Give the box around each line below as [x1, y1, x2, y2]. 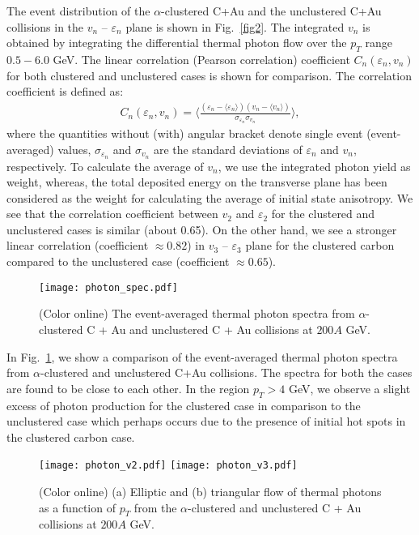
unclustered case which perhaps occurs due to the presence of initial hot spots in [6, 413, 406, 430]
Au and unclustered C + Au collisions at [111, 320, 313, 337]
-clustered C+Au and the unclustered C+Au [161, 2, 382, 19]
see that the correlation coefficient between [6, 205, 218, 222]
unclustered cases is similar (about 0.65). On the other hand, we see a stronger [6, 220, 397, 238]
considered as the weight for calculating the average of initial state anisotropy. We [6, 189, 413, 206]
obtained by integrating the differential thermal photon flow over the [6, 34, 347, 51]
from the [133, 499, 177, 516]
